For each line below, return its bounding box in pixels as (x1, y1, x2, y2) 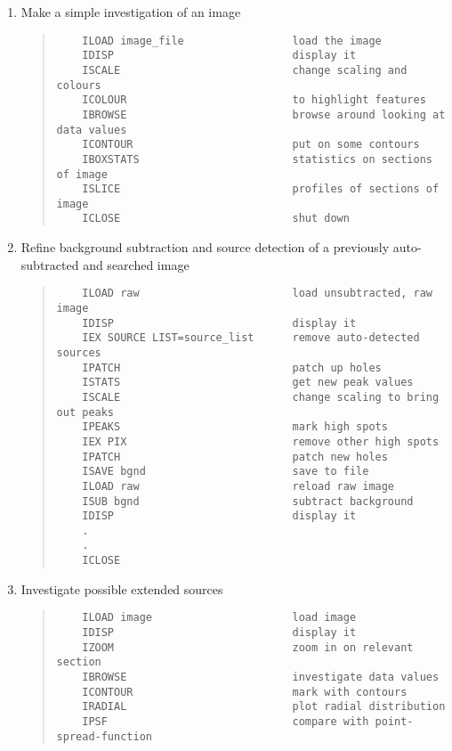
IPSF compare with (82, 714, 369, 728)
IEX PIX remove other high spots (82, 435, 440, 448)
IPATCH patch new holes (82, 450, 388, 463)
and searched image (83, 255, 190, 273)
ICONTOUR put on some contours (82, 138, 420, 151)
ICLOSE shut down (82, 212, 350, 225)
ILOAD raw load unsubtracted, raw (82, 287, 432, 300)
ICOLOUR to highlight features (82, 94, 426, 107)
